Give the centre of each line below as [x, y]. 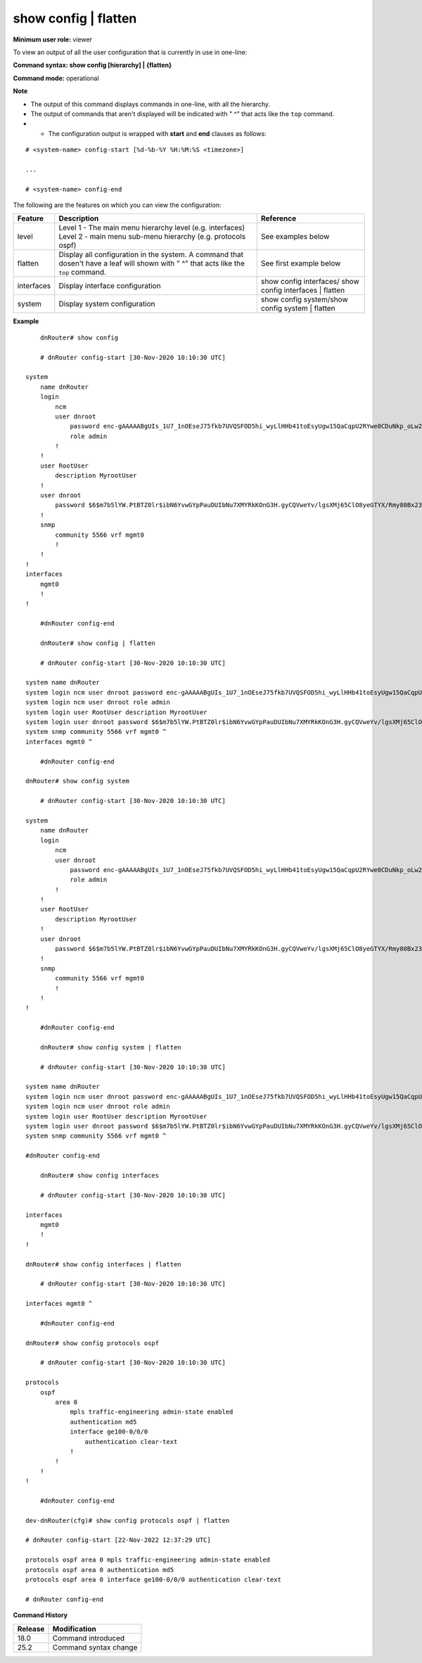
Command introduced [89, 1638]
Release [31, 1628]
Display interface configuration [110, 286]
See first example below [301, 263]
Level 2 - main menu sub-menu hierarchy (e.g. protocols [152, 237]
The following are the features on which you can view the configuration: [117, 205]
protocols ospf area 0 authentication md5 [100, 1570]
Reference [279, 218]
